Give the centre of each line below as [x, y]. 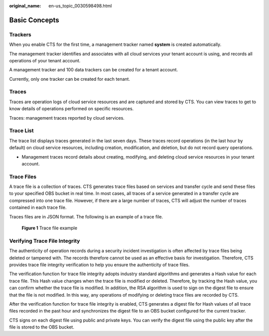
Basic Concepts [34, 20]
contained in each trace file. [38, 207]
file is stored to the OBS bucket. [42, 327]
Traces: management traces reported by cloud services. [67, 118]
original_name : [25, 6]
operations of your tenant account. [45, 60]
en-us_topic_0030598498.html [80, 6]
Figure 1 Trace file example [49, 228]
